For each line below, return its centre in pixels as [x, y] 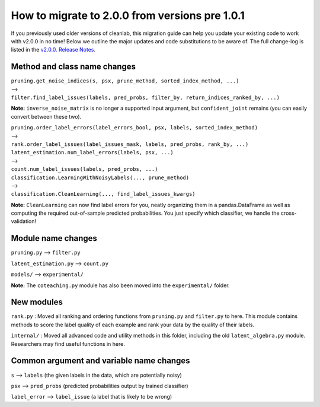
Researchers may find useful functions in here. [68, 344]
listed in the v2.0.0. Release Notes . [53, 50]
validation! [24, 221]
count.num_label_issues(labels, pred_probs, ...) [84, 169]
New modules [37, 302]
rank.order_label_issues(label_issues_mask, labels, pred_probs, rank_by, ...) [130, 144]
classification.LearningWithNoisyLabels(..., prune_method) [100, 177]
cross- [289, 213]
